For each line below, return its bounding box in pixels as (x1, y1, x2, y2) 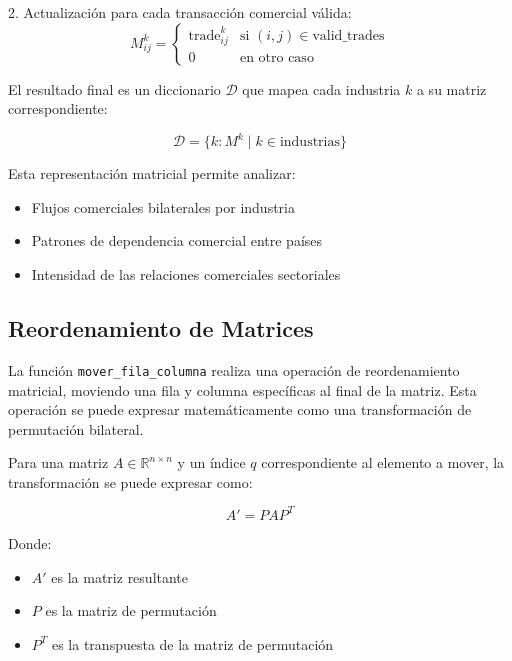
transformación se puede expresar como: (8, 471, 253, 492)
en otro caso (239, 50, 314, 65)
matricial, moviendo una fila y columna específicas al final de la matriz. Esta (8, 379, 477, 400)
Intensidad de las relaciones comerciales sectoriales (31, 264, 341, 285)
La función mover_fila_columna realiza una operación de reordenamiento (8, 359, 460, 380)
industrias (279, 135, 341, 150)
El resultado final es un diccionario (8, 78, 221, 99)
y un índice (177, 452, 246, 473)
